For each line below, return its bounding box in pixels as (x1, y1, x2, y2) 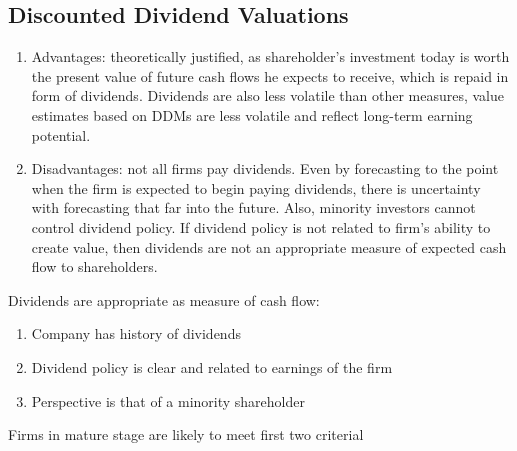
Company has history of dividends (31, 323, 241, 344)
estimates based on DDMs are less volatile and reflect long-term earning (31, 104, 473, 125)
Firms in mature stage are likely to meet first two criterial (8, 424, 364, 445)
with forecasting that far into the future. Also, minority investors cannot (31, 197, 476, 218)
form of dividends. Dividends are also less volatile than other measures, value (31, 85, 505, 106)
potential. (31, 124, 91, 145)
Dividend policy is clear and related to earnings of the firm (31, 356, 393, 377)
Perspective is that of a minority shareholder (31, 390, 305, 411)
